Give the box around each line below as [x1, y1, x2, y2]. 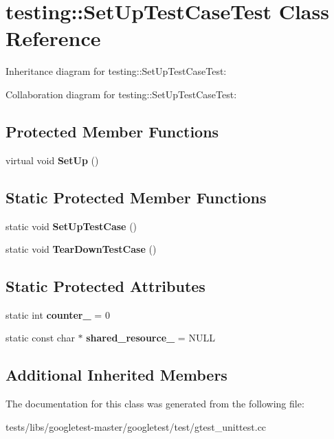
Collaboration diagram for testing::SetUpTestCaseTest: [5, 87, 237, 101]
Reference [5, 24, 101, 52]
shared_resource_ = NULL [86, 330, 215, 345]
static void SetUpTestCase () [5, 218, 137, 233]
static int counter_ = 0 [5, 307, 110, 322]
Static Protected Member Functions [5, 186, 267, 207]
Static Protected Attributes [5, 275, 205, 297]
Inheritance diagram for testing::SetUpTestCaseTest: [5, 64, 227, 78]
